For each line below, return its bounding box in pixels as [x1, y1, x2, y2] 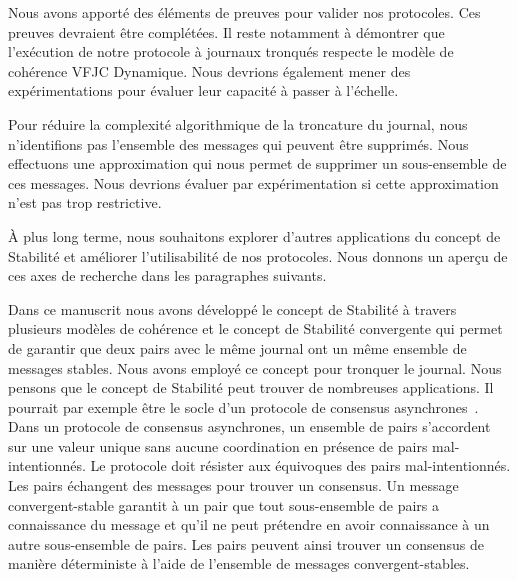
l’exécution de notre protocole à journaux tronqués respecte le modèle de [8, 41, 454, 62]
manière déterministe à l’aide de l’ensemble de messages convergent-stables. [8, 553, 470, 574]
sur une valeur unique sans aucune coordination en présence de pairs [8, 435, 428, 456]
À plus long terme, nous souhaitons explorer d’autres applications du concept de [8, 225, 501, 246]
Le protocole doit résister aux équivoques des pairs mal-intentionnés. [90, 455, 511, 476]
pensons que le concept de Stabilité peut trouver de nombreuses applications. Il [8, 377, 494, 398]
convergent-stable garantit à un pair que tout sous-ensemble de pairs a [8, 494, 440, 515]
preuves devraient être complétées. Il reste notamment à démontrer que [8, 21, 445, 42]
